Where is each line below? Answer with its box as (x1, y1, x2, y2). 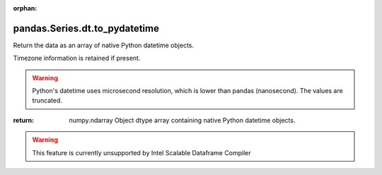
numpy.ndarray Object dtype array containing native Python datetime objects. (69, 116, 296, 124)
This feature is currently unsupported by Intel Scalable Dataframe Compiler (32, 148, 251, 157)
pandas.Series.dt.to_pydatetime (13, 22, 159, 35)
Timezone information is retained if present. (13, 54, 141, 63)
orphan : (13, 4, 37, 12)
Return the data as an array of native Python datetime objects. (13, 41, 195, 49)
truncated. (32, 96, 63, 105)
